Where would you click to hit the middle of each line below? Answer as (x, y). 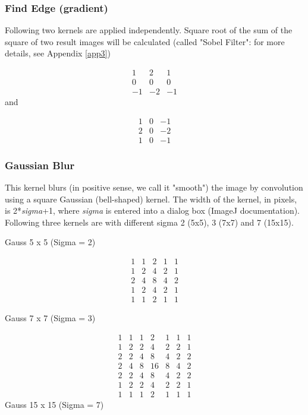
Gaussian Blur (40, 165)
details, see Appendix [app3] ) (58, 53)
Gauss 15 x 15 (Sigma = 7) (54, 404)
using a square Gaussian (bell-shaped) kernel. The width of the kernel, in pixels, (151, 199)
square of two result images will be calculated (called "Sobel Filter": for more (145, 41)
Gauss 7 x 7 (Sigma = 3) (50, 318)
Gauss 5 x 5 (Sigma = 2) (50, 242)
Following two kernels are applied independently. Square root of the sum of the (149, 30)
